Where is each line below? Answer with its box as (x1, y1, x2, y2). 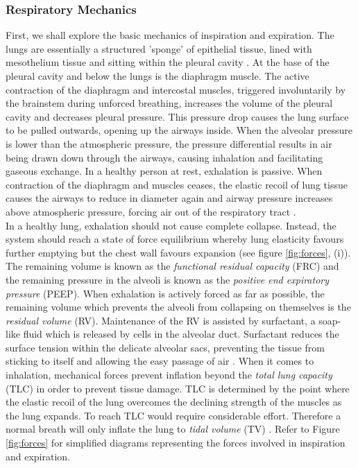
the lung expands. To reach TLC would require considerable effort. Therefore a (6, 408, 341, 422)
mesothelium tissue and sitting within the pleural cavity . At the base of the (6, 55, 330, 69)
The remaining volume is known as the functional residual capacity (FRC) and (6, 259, 339, 273)
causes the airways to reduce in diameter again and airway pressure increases (6, 191, 333, 205)
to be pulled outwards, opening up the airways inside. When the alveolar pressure (6, 123, 352, 137)
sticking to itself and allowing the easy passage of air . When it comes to (6, 354, 314, 368)
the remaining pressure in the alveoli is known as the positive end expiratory (6, 272, 330, 286)
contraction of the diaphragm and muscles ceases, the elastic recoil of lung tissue (6, 177, 348, 191)
